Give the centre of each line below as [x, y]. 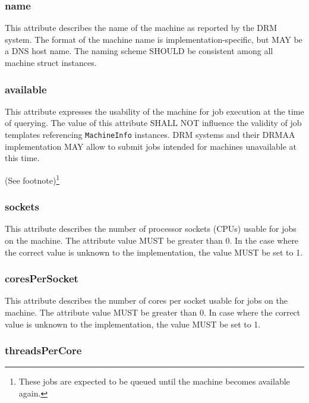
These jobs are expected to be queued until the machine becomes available [154, 381]
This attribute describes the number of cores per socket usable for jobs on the [146, 300]
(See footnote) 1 [32, 179]
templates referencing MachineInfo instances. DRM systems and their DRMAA [150, 134]
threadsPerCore [43, 350]
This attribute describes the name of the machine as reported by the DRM [141, 28]
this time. [22, 158]
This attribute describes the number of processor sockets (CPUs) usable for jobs [151, 229]
